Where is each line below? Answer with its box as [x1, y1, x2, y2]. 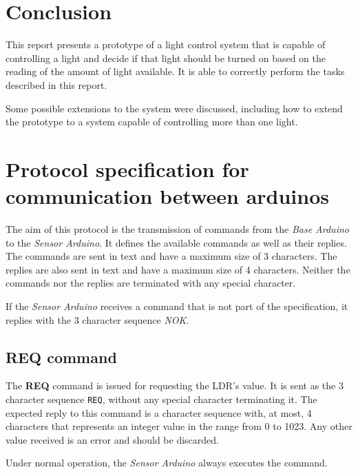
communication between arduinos [6, 182, 330, 210]
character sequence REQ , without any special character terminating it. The [6, 391, 317, 406]
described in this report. [6, 77, 107, 92]
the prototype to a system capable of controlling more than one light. [6, 114, 298, 129]
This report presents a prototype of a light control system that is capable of [6, 37, 326, 52]
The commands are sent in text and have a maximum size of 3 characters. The [6, 249, 337, 263]
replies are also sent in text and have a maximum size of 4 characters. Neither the [6, 262, 350, 276]
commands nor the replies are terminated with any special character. [6, 276, 296, 290]
